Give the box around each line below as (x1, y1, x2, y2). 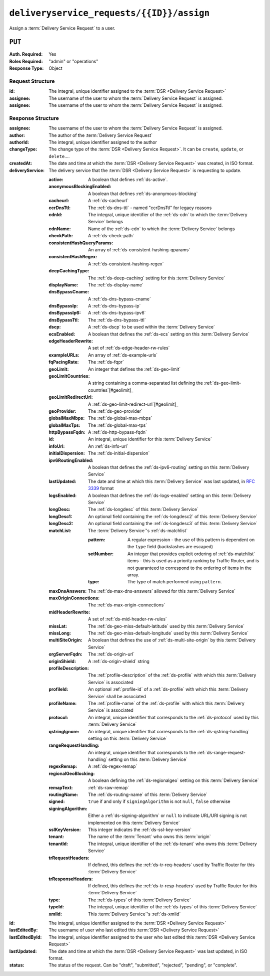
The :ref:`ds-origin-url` (88, 651, 135, 657)
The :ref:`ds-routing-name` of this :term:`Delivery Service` (88, 791, 207, 797)
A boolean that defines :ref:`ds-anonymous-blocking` (88, 191, 198, 197)
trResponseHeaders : (48, 876, 93, 882)
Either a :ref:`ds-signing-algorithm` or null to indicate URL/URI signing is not (88, 812, 247, 819)
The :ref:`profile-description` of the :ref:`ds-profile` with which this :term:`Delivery (88, 672, 256, 678)
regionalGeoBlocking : (48, 770, 95, 776)
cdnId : (48, 211, 62, 218)
